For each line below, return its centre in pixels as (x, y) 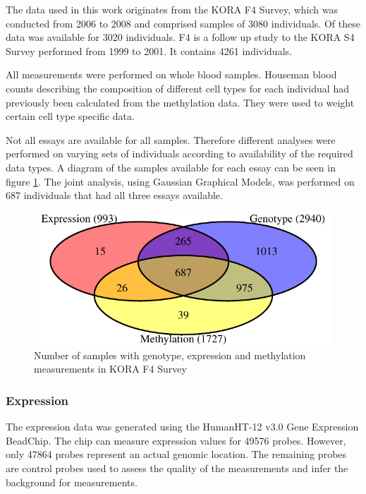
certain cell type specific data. (70, 116)
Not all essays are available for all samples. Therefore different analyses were (171, 139)
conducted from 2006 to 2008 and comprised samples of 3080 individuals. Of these (183, 23)
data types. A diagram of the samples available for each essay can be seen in (171, 167)
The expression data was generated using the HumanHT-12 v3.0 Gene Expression (182, 427)
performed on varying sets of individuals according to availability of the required (179, 153)
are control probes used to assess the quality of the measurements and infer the (177, 468)
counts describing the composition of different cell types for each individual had (177, 88)
